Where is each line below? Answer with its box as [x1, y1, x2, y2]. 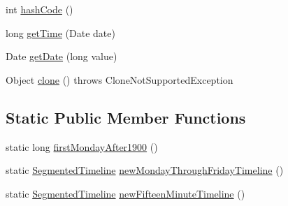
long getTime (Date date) [6, 25, 115, 40]
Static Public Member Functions [6, 106, 246, 128]
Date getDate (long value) [6, 49, 117, 64]
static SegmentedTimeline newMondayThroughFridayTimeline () [6, 163, 284, 177]
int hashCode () [6, 2, 73, 16]
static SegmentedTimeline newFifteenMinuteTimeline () [6, 186, 245, 200]
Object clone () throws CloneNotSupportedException [6, 72, 233, 87]
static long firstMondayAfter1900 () [6, 139, 158, 154]
